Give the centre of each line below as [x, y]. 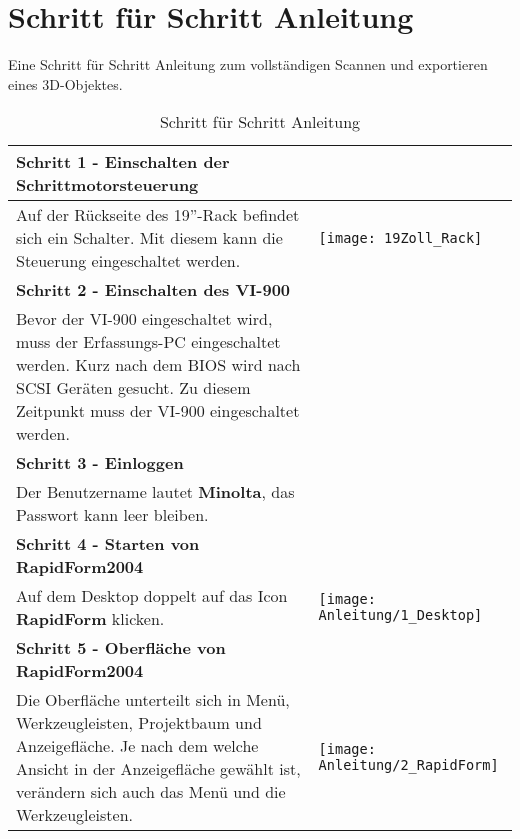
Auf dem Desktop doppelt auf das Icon [152, 596]
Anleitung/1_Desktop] [400, 615]
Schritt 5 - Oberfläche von [121, 648]
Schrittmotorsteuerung [107, 185]
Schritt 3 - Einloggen [100, 463]
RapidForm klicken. [90, 619]
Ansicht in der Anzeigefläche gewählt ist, [158, 769]
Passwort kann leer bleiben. [112, 515]
